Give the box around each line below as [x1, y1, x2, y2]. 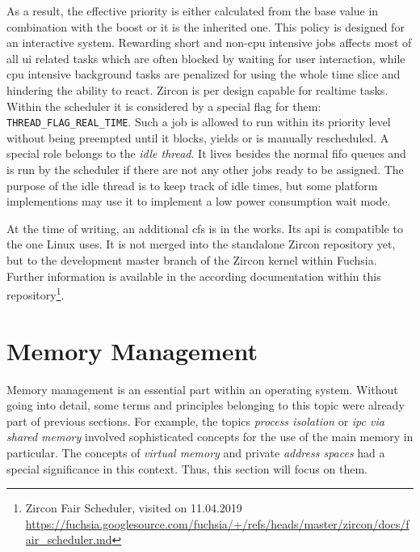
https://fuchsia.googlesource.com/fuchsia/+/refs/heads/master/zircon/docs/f [25, 515, 409, 532]
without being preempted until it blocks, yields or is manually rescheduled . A [6, 129, 389, 146]
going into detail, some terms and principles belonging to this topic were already [6, 397, 405, 414]
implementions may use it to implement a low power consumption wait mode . [6, 193, 391, 210]
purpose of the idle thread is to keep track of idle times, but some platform [6, 176, 378, 193]
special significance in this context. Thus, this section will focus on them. [6, 460, 367, 477]
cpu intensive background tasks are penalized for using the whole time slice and [6, 66, 401, 83]
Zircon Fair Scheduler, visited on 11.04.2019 [25, 499, 242, 516]
